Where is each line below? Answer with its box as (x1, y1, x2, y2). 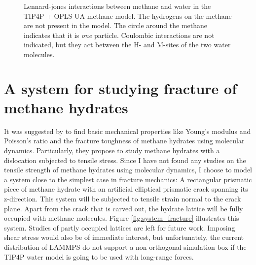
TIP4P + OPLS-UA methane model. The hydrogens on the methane (24, 10, 232, 21)
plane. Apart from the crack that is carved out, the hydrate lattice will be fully (4, 203, 243, 213)
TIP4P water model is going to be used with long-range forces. (4, 251, 194, 262)
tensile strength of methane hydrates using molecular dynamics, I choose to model (4, 165, 252, 175)
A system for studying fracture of (4, 78, 237, 98)
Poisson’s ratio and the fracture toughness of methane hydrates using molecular (4, 135, 245, 146)
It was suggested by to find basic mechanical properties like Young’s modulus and (4, 126, 251, 136)
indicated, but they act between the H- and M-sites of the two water (24, 39, 231, 50)
